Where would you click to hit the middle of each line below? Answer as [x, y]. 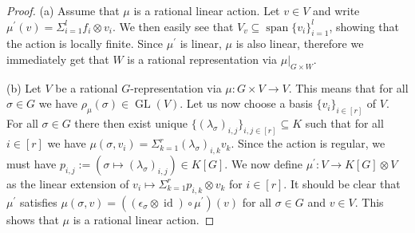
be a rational [87, 87]
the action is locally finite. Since [85, 43]
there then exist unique [131, 123]
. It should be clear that [342, 183]
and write [336, 10]
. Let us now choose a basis [246, 103]
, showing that [364, 26]
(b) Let [24, 87]
